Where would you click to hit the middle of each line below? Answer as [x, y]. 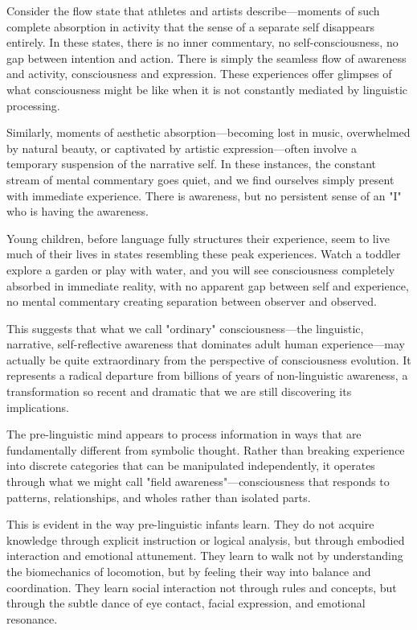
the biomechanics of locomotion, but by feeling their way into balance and [189, 571]
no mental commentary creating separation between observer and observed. [192, 301]
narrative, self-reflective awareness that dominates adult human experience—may [206, 344]
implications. [38, 407]
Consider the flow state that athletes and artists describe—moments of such [193, 10]
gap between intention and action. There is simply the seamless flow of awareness [206, 58]
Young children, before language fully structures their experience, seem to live [198, 238]
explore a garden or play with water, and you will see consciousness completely [201, 269]
